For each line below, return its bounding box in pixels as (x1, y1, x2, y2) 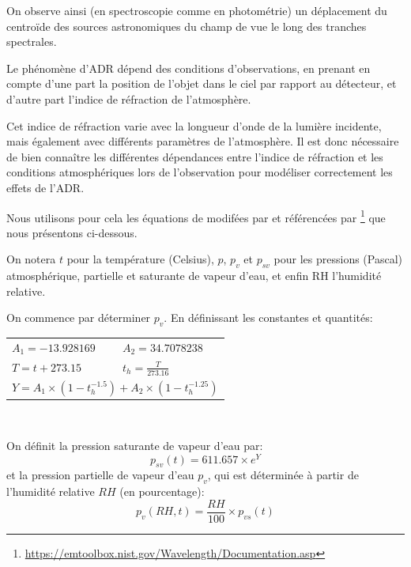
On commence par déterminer (6, 309, 151, 326)
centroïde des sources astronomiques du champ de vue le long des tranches (6, 17, 367, 34)
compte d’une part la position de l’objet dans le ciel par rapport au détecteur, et (6, 75, 397, 92)
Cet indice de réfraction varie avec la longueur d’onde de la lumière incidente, (6, 117, 382, 134)
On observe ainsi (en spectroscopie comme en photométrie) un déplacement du (6, 2, 387, 18)
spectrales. (6, 33, 57, 50)
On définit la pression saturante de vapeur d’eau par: (6, 437, 263, 453)
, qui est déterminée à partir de (207, 467, 359, 483)
